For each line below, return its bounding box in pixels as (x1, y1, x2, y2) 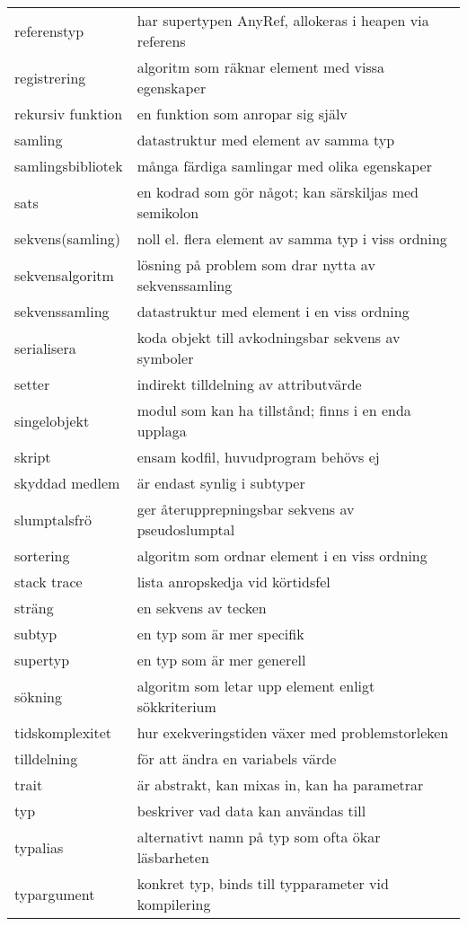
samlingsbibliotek (14, 155, 123, 176)
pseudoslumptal (137, 519, 235, 540)
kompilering (137, 894, 211, 914)
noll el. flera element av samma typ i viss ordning (137, 228, 447, 249)
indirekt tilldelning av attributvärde (137, 374, 362, 394)
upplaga (137, 420, 187, 441)
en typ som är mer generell (137, 649, 306, 670)
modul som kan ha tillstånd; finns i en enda (137, 400, 411, 420)
